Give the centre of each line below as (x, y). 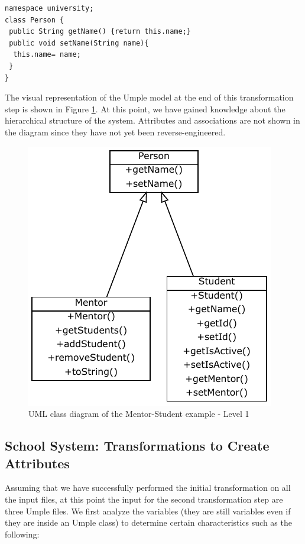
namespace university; (49, 8)
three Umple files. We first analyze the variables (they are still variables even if (148, 511)
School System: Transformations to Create (137, 446)
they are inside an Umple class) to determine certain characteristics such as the (148, 522)
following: (22, 534)
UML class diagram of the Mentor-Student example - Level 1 (139, 414)
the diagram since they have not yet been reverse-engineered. (115, 132)
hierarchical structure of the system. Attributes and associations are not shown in (152, 120)
